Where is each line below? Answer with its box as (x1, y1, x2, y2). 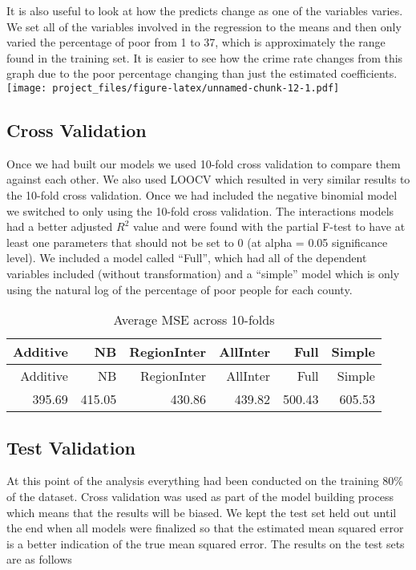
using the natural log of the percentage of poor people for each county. (6, 281, 353, 297)
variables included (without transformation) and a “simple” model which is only (6, 265, 400, 281)
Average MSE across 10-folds (113, 310, 275, 329)
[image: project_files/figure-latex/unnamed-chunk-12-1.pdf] (6, 82, 340, 94)
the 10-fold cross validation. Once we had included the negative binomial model (6, 187, 398, 204)
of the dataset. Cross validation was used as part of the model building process (6, 487, 394, 504)
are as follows (6, 551, 72, 568)
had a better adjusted (6, 218, 113, 235)
